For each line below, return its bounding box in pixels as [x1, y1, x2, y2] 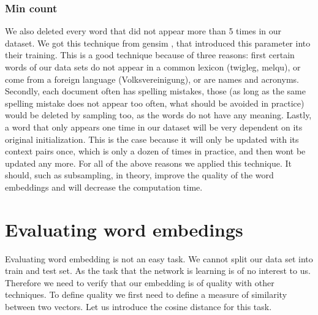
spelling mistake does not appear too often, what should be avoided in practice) [5, 96, 305, 109]
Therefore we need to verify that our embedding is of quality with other [5, 276, 274, 289]
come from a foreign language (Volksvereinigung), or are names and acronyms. [5, 72, 299, 85]
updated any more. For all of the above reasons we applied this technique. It [5, 156, 292, 169]
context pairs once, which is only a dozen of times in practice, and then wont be [5, 145, 306, 157]
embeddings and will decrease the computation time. [5, 180, 203, 193]
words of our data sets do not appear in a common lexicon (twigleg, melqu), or [5, 61, 301, 73]
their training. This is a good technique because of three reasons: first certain [5, 48, 295, 61]
